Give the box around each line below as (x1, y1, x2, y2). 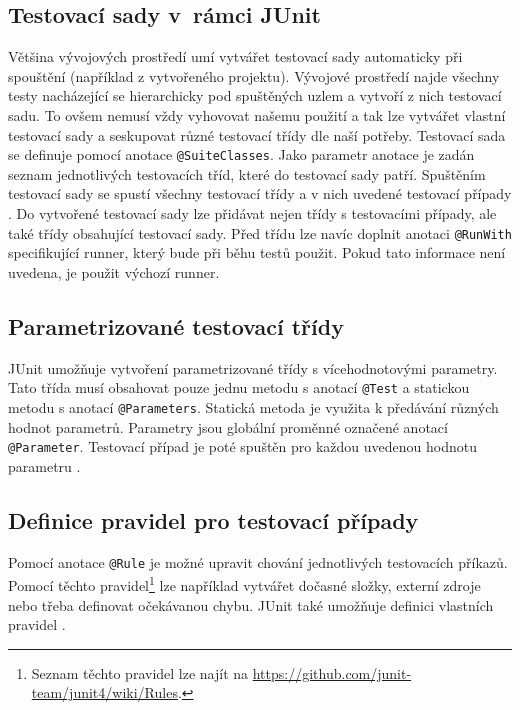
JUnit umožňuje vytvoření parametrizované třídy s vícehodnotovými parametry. (8, 357, 498, 378)
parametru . (8, 455, 81, 476)
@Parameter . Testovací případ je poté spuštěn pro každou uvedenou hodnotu (8, 436, 477, 457)
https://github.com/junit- (252, 662, 412, 683)
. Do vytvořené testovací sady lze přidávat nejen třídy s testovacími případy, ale (8, 203, 497, 224)
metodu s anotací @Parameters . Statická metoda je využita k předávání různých (8, 396, 499, 417)
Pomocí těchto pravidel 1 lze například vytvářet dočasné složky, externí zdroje (8, 572, 481, 595)
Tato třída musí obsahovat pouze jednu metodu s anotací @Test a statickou (8, 377, 470, 398)
